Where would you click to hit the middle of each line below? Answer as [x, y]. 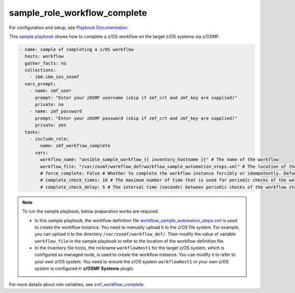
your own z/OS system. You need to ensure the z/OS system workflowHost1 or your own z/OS [132, 262]
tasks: [33, 132]
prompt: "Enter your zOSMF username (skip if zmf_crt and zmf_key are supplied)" [136, 98]
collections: [40, 70]
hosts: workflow [44, 56]
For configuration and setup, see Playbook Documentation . [69, 28]
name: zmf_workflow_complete [75, 146]
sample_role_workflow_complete [78, 13]
